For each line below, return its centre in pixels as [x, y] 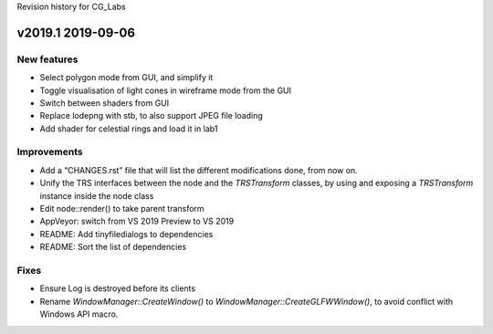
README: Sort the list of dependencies [113, 247]
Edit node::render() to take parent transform [122, 209]
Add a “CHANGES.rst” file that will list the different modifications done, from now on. [199, 170]
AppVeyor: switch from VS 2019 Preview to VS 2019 [137, 221]
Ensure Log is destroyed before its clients [118, 288]
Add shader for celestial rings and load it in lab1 [129, 129]
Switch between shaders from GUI [105, 103]
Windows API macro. [79, 314]
